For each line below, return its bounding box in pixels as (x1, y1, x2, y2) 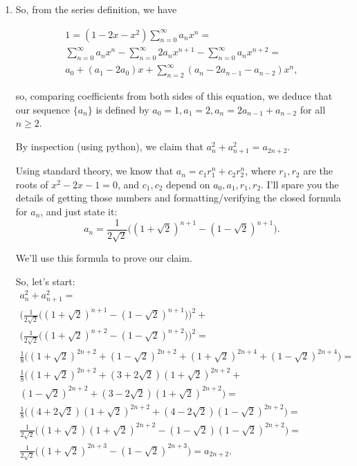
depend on (166, 177, 210, 191)
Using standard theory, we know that (15, 163, 174, 178)
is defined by (95, 102, 149, 116)
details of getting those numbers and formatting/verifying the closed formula (15, 190, 341, 205)
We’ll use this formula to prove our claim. (15, 251, 192, 265)
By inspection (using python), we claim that (15, 139, 203, 154)
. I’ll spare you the (261, 177, 339, 191)
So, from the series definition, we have (15, 2, 177, 16)
